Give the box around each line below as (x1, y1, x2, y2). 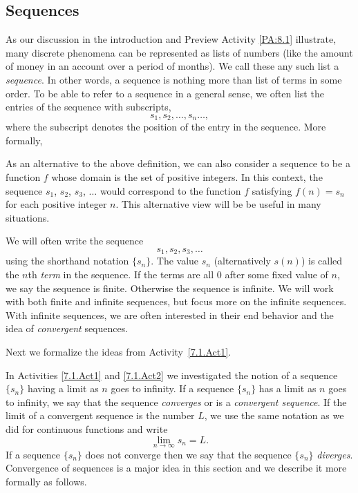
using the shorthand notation (6, 253, 129, 268)
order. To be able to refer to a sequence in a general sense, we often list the (6, 86, 324, 100)
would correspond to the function (100, 183, 241, 197)
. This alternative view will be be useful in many (115, 197, 321, 211)
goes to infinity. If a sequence (111, 381, 234, 396)
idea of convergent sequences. (6, 321, 129, 336)
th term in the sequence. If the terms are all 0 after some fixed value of (28, 267, 328, 282)
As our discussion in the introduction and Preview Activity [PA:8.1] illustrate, (6, 32, 337, 46)
